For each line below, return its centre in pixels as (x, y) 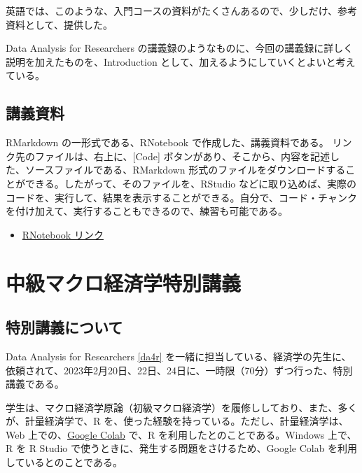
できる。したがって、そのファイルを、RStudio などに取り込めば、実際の (190, 183)
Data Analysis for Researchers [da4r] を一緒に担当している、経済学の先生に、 (179, 356)
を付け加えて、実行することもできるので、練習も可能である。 (147, 211)
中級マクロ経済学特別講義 (124, 282)
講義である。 (35, 384)
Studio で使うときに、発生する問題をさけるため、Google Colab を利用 (199, 448)
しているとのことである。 (64, 462)
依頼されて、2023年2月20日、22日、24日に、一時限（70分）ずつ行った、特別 (179, 370)
